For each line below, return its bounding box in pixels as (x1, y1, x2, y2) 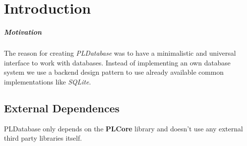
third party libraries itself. (4, 133, 82, 143)
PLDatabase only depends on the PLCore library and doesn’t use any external (4, 123, 243, 133)
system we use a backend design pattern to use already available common (4, 67, 224, 77)
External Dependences (4, 100, 120, 115)
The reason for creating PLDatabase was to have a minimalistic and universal (4, 47, 236, 58)
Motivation (4, 26, 42, 37)
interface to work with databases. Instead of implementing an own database (4, 57, 231, 67)
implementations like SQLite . (4, 76, 91, 86)
